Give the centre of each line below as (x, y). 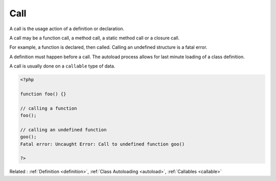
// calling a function (49, 108)
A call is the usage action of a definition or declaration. (67, 29)
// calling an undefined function (63, 130)
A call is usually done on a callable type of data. (62, 66)
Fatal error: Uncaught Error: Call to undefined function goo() (102, 144)
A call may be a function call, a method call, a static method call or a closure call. (95, 38)
